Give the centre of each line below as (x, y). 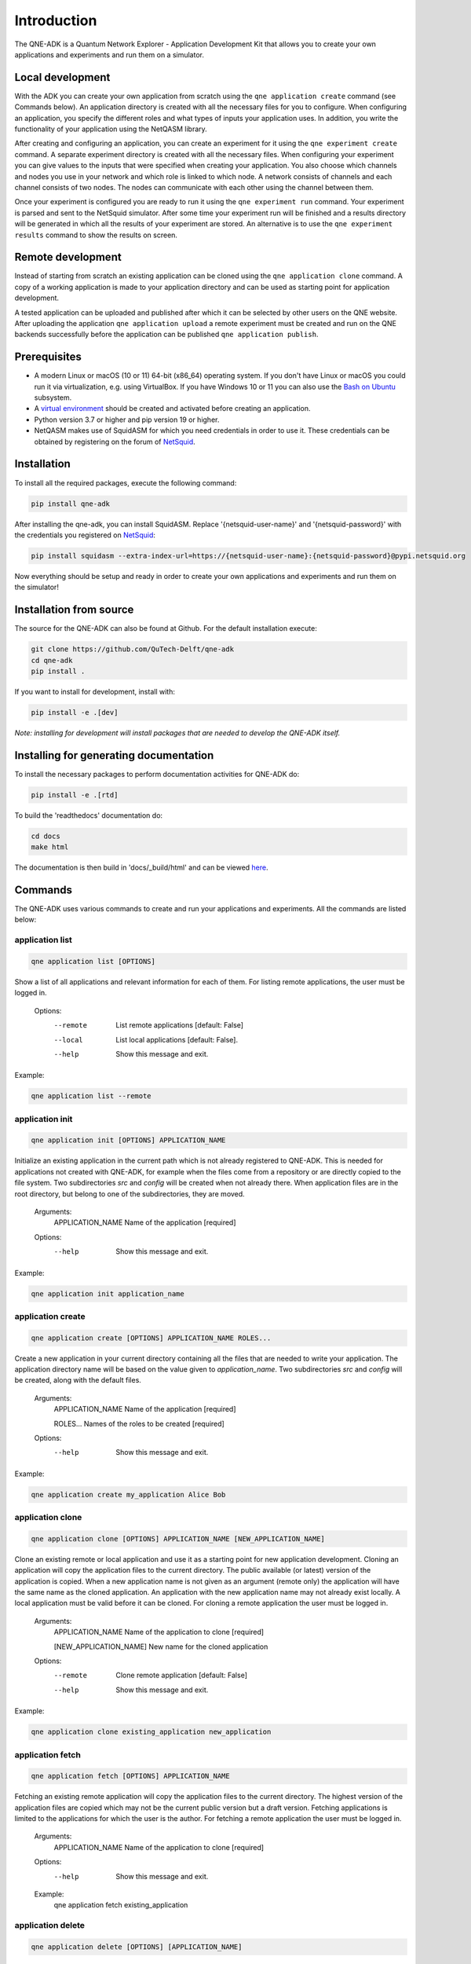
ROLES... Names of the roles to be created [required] (139, 1424)
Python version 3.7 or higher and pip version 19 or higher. (127, 420)
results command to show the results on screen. (96, 235)
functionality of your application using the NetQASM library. (111, 129)
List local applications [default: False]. (177, 1039)
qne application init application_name (108, 1293)
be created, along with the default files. (78, 1380)
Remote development (68, 257)
